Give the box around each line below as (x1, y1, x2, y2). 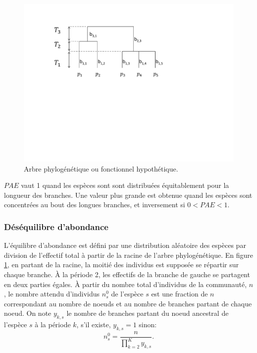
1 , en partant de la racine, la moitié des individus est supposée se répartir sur (4, 259, 239, 270)
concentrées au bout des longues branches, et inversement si (4, 199, 185, 210)
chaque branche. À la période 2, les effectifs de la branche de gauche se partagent (4, 269, 250, 279)
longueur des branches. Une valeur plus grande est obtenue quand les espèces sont (4, 189, 253, 200)
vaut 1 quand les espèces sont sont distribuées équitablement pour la (21, 180, 229, 190)
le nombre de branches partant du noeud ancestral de (66, 308, 229, 318)
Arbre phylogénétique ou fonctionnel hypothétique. (24, 163, 178, 174)
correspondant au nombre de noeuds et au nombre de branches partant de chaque (4, 298, 252, 308)
